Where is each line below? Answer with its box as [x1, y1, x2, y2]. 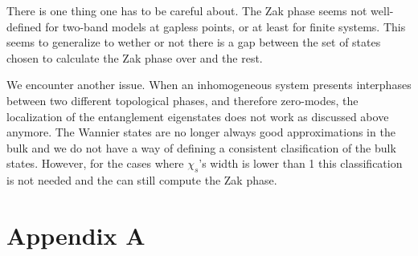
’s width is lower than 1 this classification [199, 155, 403, 172]
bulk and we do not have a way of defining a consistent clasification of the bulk [6, 139, 396, 156]
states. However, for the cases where [6, 155, 184, 172]
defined [6, 18, 42, 35]
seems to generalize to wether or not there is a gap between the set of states [6, 34, 381, 51]
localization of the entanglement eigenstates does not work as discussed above [6, 108, 389, 124]
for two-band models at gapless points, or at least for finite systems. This [45, 18, 406, 35]
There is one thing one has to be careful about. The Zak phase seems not [6, 2, 367, 18]
